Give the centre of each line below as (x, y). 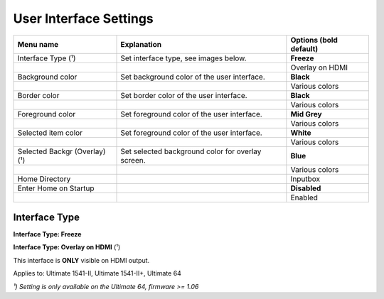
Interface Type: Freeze (47, 234)
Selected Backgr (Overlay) (62, 151)
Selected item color (50, 133)
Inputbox (305, 179)
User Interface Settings (84, 18)
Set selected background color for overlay (191, 151)
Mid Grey (306, 114)
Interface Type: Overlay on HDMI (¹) (67, 247)
